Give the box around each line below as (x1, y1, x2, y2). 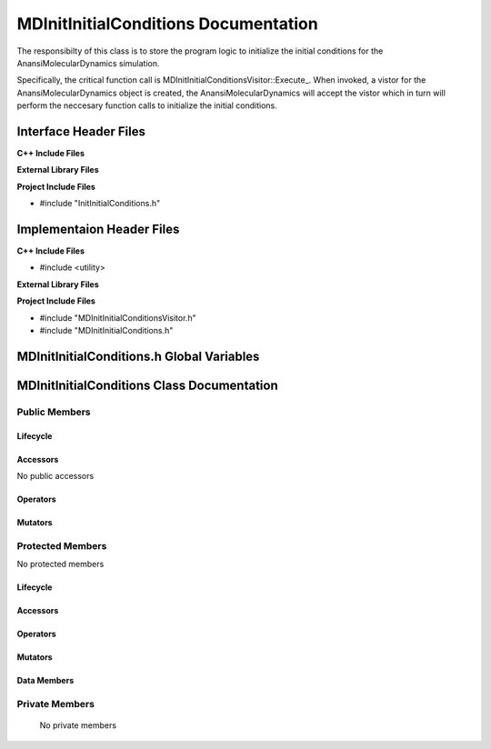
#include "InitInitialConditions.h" (39, 198, 161, 209)
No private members (39, 720, 117, 731)
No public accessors (16, 471, 95, 482)
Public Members (16, 405, 91, 418)
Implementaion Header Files (16, 222, 180, 236)
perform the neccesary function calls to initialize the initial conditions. (16, 100, 277, 111)
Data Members (16, 675, 75, 686)
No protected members (16, 559, 105, 570)
